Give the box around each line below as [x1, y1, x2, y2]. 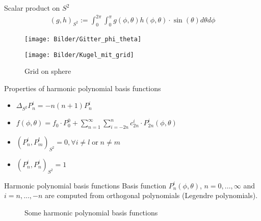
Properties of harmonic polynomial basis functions [4, 82, 161, 93]
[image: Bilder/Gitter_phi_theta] [24, 35, 142, 43]
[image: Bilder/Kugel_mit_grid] [24, 51, 134, 59]
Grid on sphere [24, 66, 71, 76]
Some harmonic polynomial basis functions [24, 207, 158, 217]
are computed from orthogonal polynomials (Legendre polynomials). [45, 190, 258, 201]
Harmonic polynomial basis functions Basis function [4, 180, 166, 190]
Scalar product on [4, 3, 60, 13]
